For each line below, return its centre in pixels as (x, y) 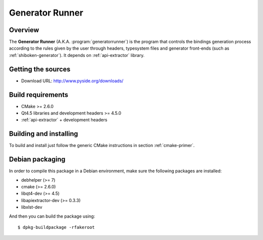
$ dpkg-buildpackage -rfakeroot (56, 227)
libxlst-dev (32, 207)
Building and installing (43, 134)
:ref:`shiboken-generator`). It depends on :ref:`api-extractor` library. (77, 55)
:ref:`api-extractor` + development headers (64, 120)
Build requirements (38, 95)
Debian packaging (37, 159)
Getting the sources (40, 69)
